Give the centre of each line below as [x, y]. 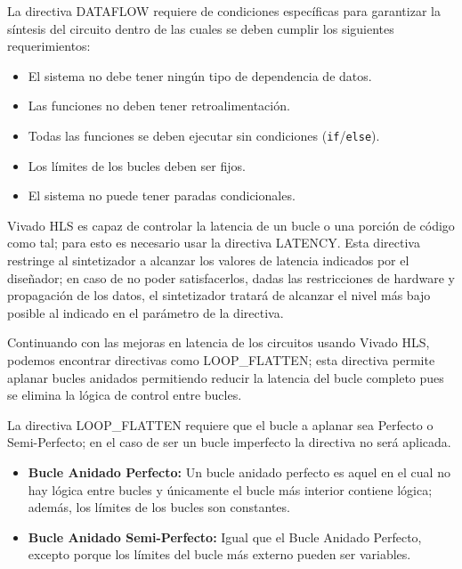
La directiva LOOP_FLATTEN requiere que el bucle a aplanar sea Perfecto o [220, 424]
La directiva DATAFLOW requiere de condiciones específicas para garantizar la [224, 11]
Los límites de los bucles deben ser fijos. [137, 165]
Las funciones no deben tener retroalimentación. [159, 106]
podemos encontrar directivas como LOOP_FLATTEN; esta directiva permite [221, 359]
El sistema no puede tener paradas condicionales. [162, 195]
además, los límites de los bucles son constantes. [159, 507]
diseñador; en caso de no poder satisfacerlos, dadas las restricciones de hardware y [231, 277]
